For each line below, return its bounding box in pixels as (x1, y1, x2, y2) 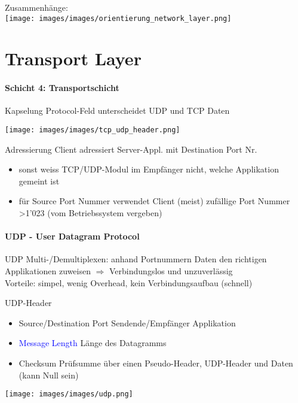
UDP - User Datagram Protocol (5, 230, 140, 243)
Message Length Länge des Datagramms (19, 337, 167, 349)
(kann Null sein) (19, 368, 79, 381)
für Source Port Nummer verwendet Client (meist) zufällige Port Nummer (19, 195, 290, 207)
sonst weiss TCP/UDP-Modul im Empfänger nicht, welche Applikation (19, 163, 279, 175)
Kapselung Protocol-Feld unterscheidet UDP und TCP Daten (5, 104, 230, 117)
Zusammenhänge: (5, 1, 68, 13)
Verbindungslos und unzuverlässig (109, 265, 233, 277)
